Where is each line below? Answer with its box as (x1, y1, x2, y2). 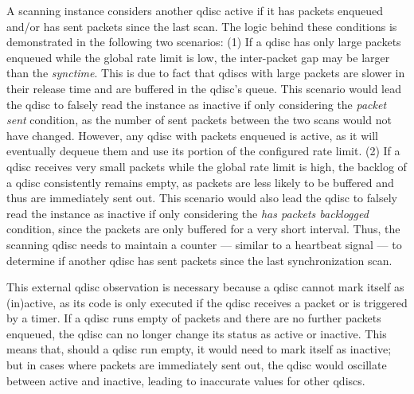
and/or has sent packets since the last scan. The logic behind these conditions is (6, 18, 397, 34)
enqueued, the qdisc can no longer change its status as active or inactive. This (6, 325, 387, 341)
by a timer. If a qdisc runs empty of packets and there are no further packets (6, 310, 381, 326)
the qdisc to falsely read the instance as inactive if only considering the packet (6, 96, 387, 112)
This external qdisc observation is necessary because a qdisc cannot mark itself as (6, 279, 404, 295)
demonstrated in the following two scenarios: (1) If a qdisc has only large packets (6, 33, 401, 50)
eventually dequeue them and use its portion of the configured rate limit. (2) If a (6, 142, 400, 159)
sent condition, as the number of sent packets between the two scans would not (6, 111, 392, 128)
